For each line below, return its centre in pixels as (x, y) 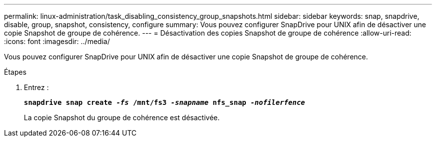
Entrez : (36, 87)
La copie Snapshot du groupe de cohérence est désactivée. (122, 117)
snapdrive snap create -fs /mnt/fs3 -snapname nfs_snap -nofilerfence (164, 102)
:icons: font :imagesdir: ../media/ (57, 41)
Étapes (15, 72)
